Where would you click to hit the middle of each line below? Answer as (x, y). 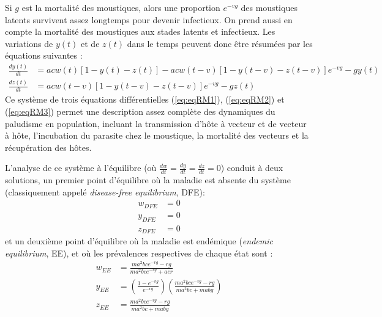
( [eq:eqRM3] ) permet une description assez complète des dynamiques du (140, 111)
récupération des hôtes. (48, 147)
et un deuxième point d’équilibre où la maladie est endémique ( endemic (139, 241)
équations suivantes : (44, 55)
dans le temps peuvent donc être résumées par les (220, 43)
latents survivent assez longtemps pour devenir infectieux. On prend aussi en (149, 19)
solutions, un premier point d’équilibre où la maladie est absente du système (148, 180)
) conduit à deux (252, 168)
